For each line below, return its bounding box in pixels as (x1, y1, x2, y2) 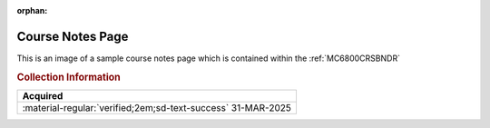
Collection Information (16, 71, 122, 84)
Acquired (22, 89, 64, 102)
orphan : (16, 5, 48, 15)
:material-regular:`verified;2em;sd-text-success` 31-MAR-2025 (22, 101, 292, 113)
